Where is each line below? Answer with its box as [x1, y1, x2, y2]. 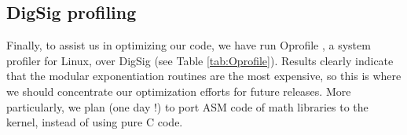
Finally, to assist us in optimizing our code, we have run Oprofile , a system [6, 37, 371, 53]
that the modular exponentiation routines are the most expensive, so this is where [6, 67, 401, 84]
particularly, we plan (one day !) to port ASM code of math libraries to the [6, 98, 368, 115]
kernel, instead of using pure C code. [6, 114, 183, 130]
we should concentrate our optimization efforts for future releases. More [6, 82, 351, 99]
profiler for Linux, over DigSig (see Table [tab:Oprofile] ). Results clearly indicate [6, 52, 394, 68]
